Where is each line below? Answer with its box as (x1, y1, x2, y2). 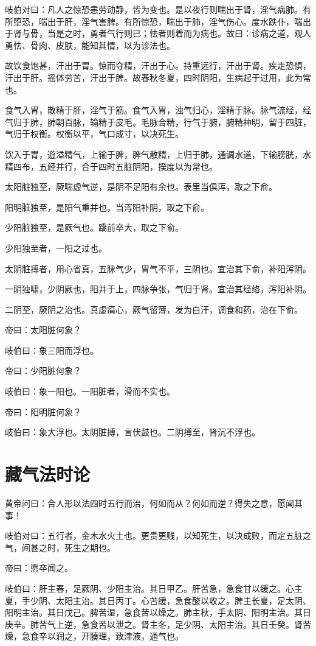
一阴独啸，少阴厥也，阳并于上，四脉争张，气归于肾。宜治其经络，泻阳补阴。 (5, 283, 311, 295)
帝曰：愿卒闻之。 (5, 561, 73, 574)
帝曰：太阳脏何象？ (5, 323, 81, 336)
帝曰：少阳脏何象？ (5, 364, 81, 377)
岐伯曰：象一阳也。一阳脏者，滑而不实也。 (5, 385, 175, 398)
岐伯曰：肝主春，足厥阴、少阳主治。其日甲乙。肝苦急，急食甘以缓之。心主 (5, 581, 303, 594)
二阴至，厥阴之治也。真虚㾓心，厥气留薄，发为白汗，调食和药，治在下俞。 (5, 303, 303, 315)
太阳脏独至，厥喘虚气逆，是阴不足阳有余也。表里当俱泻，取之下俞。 (5, 180, 277, 193)
